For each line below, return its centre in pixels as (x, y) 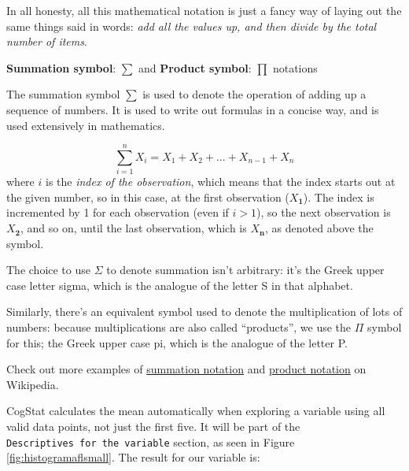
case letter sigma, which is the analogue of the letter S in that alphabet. (180, 285)
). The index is (339, 197)
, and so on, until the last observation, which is (134, 228)
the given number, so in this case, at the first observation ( (148, 197)
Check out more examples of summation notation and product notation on (186, 369)
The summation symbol (63, 94)
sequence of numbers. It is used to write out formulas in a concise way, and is (193, 109)
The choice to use (48, 270)
